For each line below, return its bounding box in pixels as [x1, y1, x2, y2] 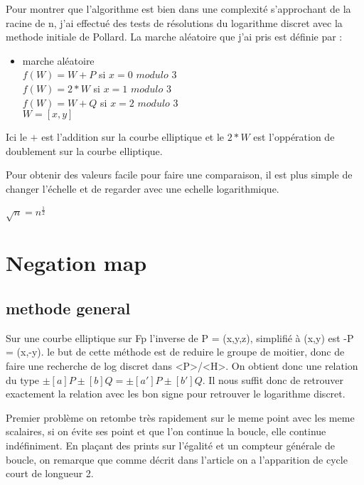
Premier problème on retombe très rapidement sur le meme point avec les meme [6, 410, 355, 425]
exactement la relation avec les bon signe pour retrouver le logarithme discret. [6, 386, 346, 401]
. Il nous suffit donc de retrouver [202, 372, 344, 387]
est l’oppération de [253, 129, 335, 144]
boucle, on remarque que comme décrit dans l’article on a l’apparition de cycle [6, 452, 348, 467]
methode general [6, 297, 131, 319]
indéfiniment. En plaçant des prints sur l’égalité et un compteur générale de [6, 437, 335, 452]
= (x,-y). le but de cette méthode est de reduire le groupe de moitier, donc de [6, 344, 345, 359]
